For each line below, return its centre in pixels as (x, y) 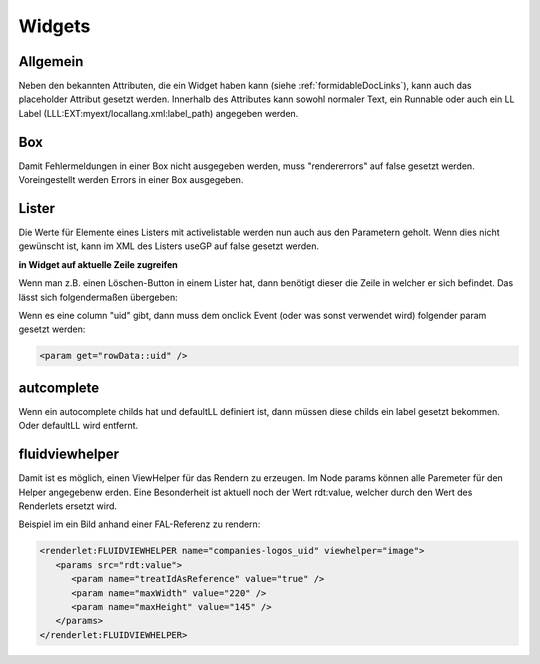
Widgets (54, 26)
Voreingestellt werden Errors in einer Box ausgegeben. (131, 180)
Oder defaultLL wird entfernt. (78, 426)
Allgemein (51, 61)
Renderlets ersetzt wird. (68, 506)
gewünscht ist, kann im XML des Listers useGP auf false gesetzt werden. (169, 246)
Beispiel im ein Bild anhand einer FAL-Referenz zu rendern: (139, 524)
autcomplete (59, 387)
